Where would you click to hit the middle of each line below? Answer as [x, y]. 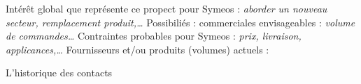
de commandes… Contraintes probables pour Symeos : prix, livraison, [154, 36]
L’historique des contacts [59, 73]
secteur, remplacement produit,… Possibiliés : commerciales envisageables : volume [180, 22]
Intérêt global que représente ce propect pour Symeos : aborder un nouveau [167, 8]
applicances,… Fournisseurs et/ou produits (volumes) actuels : [137, 49]
